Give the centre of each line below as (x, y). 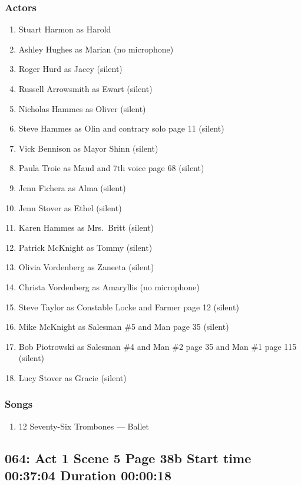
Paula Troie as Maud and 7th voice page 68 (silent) (111, 168)
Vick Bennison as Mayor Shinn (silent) (88, 148)
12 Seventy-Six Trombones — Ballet (84, 426)
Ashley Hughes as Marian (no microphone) (96, 49)
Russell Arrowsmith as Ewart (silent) (85, 89)
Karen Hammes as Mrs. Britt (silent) (86, 227)
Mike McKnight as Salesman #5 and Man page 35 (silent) (124, 327)
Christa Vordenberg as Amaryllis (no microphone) (109, 286)
